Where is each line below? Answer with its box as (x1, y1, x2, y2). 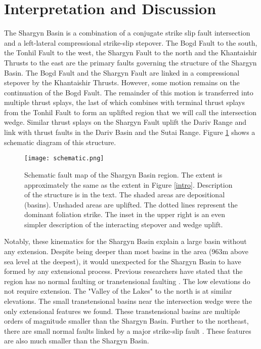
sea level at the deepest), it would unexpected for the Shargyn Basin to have (4, 256, 241, 266)
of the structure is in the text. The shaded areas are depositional (24, 189, 225, 200)
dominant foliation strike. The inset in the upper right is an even (24, 209, 226, 220)
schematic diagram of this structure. (4, 136, 116, 147)
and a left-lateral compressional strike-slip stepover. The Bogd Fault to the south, (4, 37, 257, 48)
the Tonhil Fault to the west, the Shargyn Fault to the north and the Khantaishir (4, 47, 257, 58)
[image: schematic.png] (24, 155, 104, 162)
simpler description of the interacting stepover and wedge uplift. (24, 219, 223, 229)
